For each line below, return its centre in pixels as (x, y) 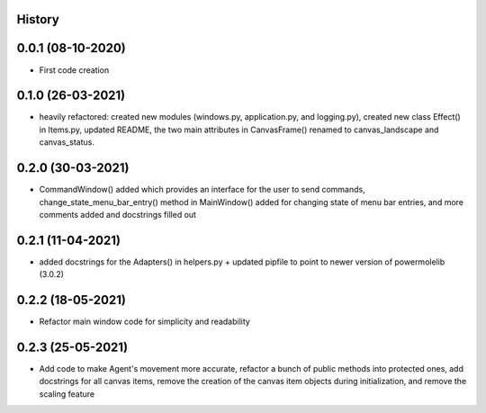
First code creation (74, 70)
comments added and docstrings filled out (118, 214)
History (38, 19)
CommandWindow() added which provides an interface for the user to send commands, (202, 190)
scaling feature (67, 394)
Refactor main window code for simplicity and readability (145, 322)
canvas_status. (67, 142)
